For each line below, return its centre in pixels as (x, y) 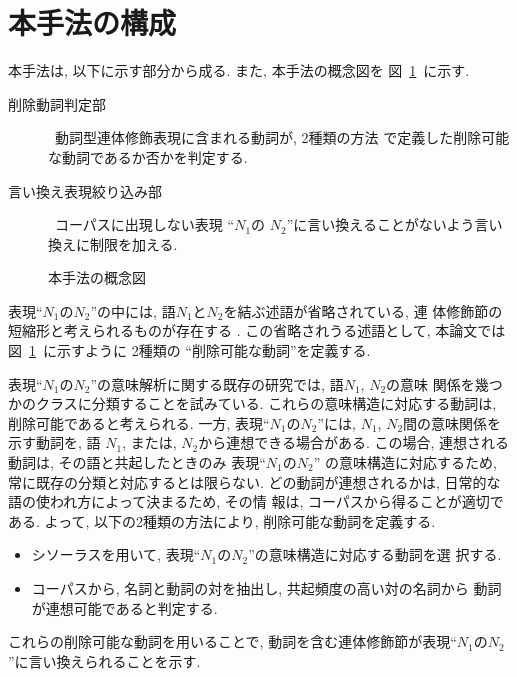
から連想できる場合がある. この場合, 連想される (354, 442)
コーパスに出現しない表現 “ (144, 224)
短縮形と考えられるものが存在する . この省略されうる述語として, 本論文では (257, 330)
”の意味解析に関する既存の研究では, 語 (217, 383)
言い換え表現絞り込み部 (85, 190)
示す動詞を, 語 (54, 442)
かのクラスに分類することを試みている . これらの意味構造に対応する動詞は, (252, 403)
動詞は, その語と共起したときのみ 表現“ (137, 462)
